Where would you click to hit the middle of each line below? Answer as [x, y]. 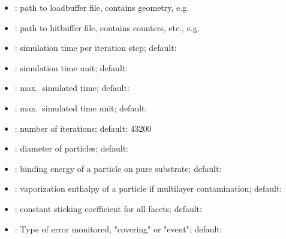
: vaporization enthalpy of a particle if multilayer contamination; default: [148, 188]
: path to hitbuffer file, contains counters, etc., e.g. [107, 27]
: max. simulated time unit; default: [81, 108]
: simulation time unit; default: [71, 67]
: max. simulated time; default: [72, 88]
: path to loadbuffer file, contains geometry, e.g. [102, 7]
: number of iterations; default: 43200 [83, 128]
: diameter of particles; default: [71, 148]
